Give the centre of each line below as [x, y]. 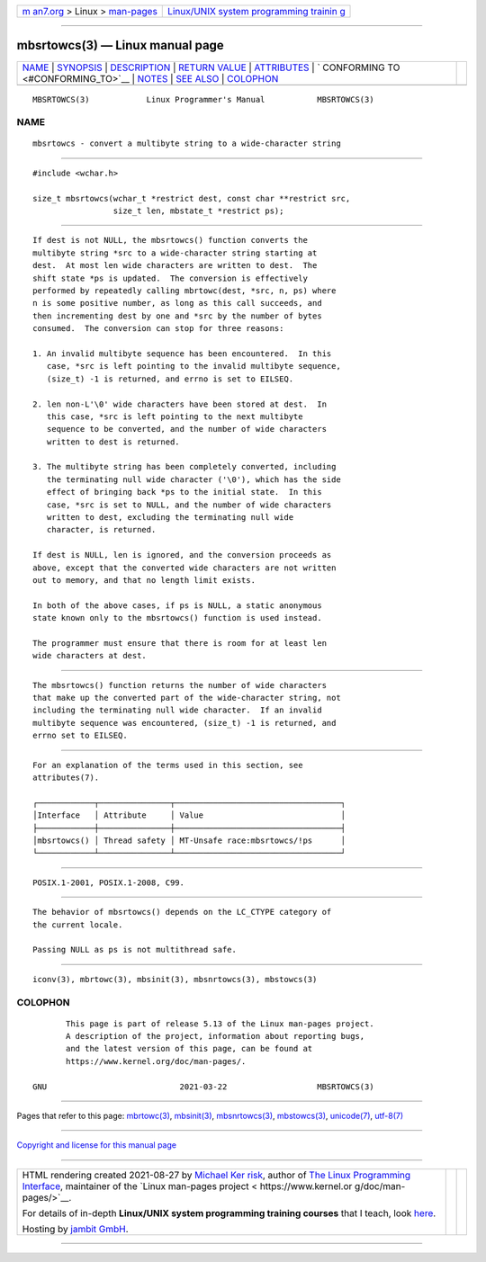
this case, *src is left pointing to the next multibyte [175, 416]
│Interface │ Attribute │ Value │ [189, 815]
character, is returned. [101, 530]
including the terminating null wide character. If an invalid [178, 710]
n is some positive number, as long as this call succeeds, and [178, 303]
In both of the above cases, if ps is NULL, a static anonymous [178, 605]
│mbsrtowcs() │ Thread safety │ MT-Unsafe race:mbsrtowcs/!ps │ [189, 841]
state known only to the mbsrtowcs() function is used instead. [178, 618]
